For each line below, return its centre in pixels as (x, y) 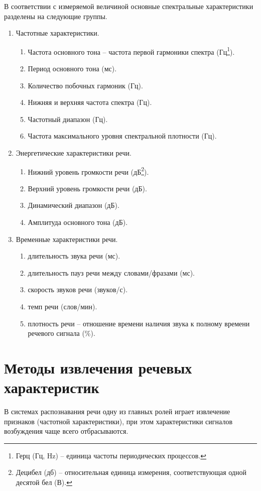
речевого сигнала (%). (61, 333)
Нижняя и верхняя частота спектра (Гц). (90, 102)
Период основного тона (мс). (72, 69)
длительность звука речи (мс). (74, 256)
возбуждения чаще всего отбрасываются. (66, 431)
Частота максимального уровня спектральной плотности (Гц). (122, 136)
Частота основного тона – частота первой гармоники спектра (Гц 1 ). (131, 51)
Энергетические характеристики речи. (74, 153)
